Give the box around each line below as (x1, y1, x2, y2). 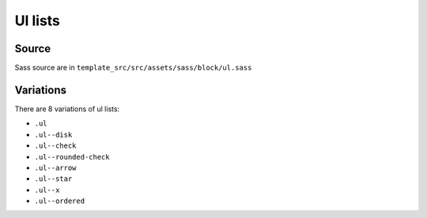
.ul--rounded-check (34, 152, 110, 161)
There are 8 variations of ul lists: (14, 103, 120, 114)
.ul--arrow (34, 163, 77, 172)
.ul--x (34, 186, 60, 194)
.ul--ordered (34, 197, 85, 205)
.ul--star (34, 175, 73, 183)
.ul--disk (34, 130, 73, 139)
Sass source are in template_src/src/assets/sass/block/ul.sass (14, 63, 252, 73)
